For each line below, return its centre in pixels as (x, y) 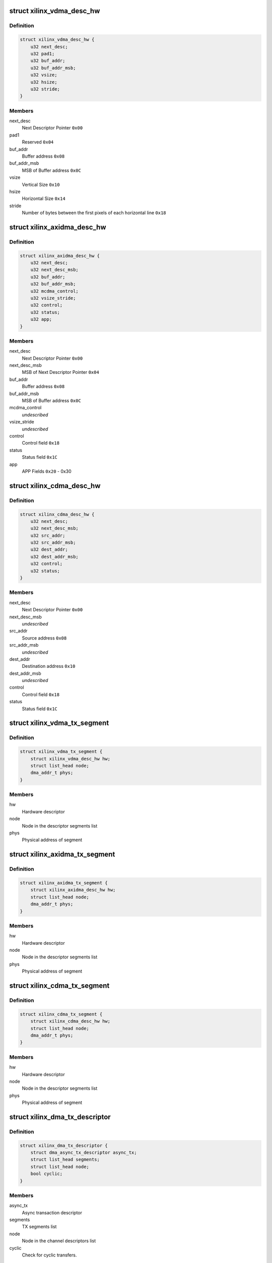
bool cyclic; (47, 1174)
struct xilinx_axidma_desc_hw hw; (73, 890)
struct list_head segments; (65, 1160)
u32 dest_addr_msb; (55, 556)
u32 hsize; (44, 82)
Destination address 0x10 (49, 666)
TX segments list (39, 1227)
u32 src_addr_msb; (53, 543)
